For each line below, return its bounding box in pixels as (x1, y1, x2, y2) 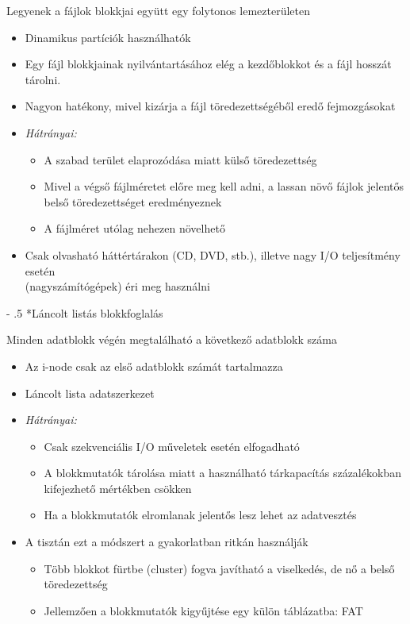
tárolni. (25, 71, 61, 87)
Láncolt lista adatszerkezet (25, 384, 155, 401)
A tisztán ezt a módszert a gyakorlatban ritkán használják (25, 533, 308, 550)
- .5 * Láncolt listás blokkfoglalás (6, 304, 163, 321)
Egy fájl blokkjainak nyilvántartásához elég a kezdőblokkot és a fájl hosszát (25, 56, 392, 72)
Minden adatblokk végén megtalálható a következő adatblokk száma (6, 331, 337, 348)
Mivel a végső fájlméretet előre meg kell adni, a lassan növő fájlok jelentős (44, 178, 404, 195)
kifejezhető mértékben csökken (44, 480, 192, 496)
